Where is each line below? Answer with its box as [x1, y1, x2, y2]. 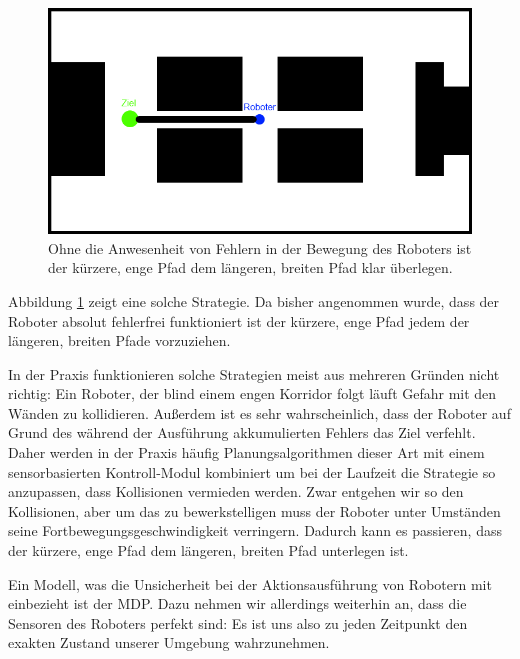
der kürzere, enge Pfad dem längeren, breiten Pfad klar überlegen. [48, 257, 453, 278]
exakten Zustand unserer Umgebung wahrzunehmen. [8, 632, 330, 653]
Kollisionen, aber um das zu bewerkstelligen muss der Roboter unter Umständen [8, 500, 501, 521]
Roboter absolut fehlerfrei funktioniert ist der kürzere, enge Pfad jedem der [8, 310, 470, 331]
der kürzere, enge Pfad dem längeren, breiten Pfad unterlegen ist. [8, 540, 409, 561]
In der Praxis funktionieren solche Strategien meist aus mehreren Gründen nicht [8, 363, 500, 384]
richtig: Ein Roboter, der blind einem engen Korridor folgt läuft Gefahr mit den [8, 383, 497, 404]
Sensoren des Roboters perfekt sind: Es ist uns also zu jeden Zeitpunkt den [8, 612, 468, 633]
